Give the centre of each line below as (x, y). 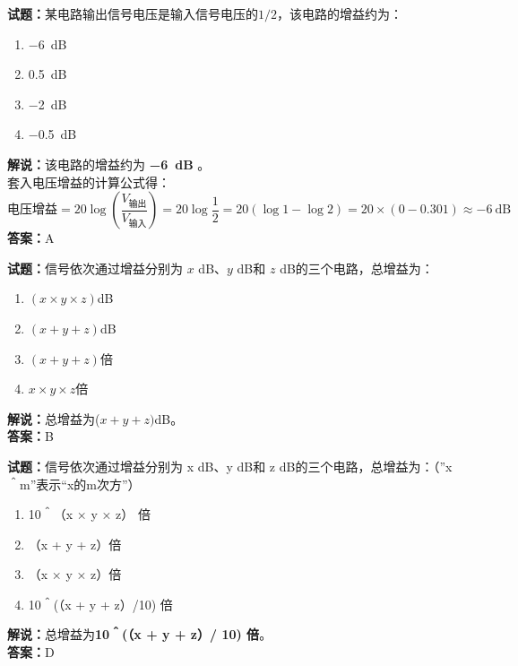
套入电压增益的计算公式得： (89, 182)
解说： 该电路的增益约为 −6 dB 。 (109, 164)
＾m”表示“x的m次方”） (74, 484)
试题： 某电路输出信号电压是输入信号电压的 (133, 13)
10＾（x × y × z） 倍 (89, 514)
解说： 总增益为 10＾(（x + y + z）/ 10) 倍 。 (140, 634)
